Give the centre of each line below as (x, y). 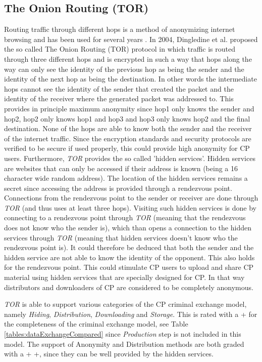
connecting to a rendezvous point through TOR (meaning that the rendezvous (125, 217)
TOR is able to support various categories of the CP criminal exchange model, (125, 304)
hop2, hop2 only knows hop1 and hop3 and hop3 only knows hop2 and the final (127, 118)
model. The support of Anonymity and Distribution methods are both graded (124, 344)
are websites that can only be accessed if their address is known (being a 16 (121, 168)
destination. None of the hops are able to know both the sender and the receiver (128, 128)
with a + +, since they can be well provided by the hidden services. (109, 354)
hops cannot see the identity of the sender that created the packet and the (119, 88)
